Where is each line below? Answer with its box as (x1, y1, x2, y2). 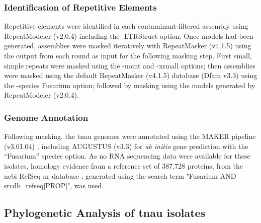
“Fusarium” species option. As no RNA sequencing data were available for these (4, 151, 250, 161)
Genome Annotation (4, 111, 89, 123)
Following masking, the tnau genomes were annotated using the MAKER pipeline (4, 131, 256, 141)
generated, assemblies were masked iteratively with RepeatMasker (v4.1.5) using (4, 40, 251, 51)
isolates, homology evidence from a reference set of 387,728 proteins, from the (4, 160, 243, 171)
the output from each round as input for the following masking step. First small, (4, 50, 252, 60)
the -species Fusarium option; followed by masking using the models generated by (4, 80, 255, 90)
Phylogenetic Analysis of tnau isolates (4, 205, 206, 220)
